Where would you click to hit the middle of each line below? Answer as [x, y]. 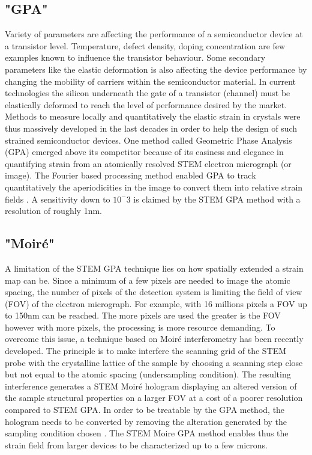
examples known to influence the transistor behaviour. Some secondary [135, 57]
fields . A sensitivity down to [58, 199]
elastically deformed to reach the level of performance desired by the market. [146, 104]
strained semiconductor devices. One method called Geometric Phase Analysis [148, 140]
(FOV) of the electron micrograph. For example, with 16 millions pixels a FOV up [156, 303]
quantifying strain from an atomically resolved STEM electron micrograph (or [148, 163]
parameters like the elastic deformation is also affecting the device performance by [156, 69]
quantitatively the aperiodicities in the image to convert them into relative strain [154, 187]
